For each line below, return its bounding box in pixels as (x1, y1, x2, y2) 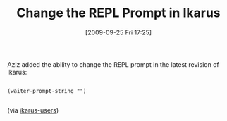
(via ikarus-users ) (7, 106, 59, 114)
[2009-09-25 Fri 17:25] (85, 28, 152, 37)
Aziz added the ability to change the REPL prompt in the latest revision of (7, 60, 220, 68)
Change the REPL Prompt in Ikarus (16, 5, 221, 21)
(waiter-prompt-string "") (7, 87, 87, 94)
